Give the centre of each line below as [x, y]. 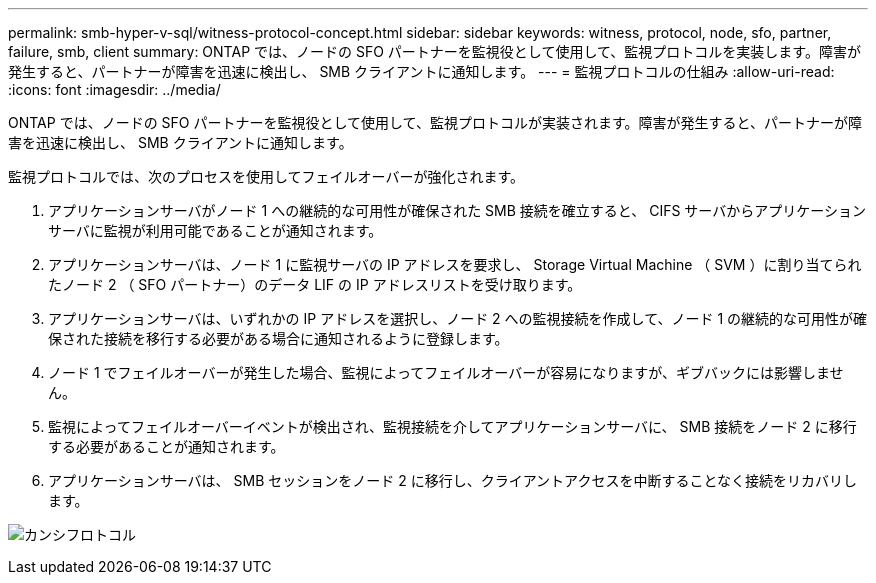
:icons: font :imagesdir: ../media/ [114, 89]
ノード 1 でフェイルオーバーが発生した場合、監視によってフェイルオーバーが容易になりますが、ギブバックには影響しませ [446, 372]
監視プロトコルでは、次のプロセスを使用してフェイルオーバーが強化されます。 [266, 176]
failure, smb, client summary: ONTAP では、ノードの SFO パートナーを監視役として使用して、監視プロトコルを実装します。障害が [434, 51]
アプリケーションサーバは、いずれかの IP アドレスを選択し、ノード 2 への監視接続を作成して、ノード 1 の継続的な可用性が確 [458, 318]
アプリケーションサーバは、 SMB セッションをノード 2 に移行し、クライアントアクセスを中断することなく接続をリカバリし [452, 480]
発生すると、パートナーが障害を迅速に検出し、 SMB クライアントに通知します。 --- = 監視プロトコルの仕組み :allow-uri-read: [421, 71]
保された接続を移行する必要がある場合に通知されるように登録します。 [278, 338]
